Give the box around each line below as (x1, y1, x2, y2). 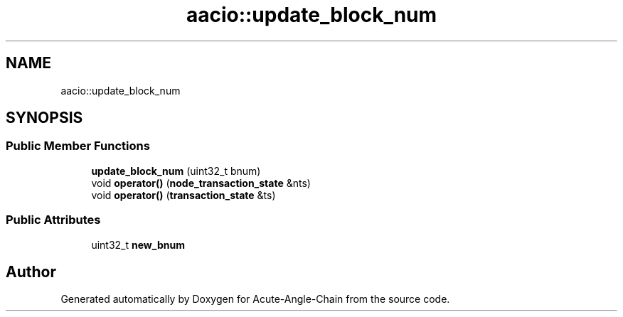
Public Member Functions (6, 139, 150, 154)
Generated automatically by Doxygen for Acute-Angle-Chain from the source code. (60, 293, 450, 306)
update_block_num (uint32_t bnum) (91, 164, 261, 177)
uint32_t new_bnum (91, 238, 185, 251)
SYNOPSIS (6, 109, 83, 127)
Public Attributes (6, 213, 101, 227)
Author (6, 262, 56, 281)
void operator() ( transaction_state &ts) (91, 188, 276, 201)
